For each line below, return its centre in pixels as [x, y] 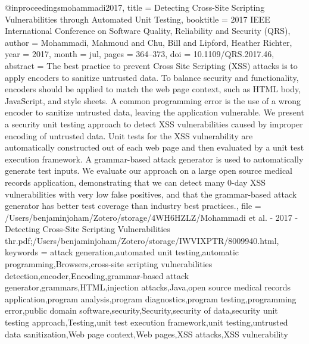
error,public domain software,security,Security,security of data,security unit [141, 310]
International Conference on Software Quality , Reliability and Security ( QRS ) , [148, 31]
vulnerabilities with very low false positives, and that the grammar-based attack [151, 194]
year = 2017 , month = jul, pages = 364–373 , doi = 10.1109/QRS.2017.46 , [140, 54]
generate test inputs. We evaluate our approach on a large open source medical [149, 171]
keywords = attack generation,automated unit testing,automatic [122, 252]
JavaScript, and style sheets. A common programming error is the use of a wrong [153, 100]
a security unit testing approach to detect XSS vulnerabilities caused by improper [154, 123]
